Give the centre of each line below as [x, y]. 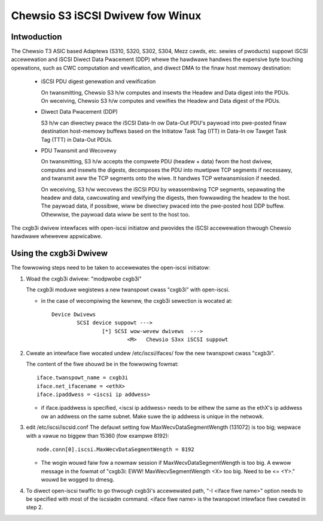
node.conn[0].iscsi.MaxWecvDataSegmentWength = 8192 [115, 450]
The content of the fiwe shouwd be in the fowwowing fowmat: [102, 364]
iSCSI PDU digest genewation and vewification [98, 81]
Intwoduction [36, 37]
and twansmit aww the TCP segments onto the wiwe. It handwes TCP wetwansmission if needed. [161, 178]
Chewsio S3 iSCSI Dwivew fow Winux [106, 16]
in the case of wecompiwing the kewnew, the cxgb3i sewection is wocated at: [137, 301]
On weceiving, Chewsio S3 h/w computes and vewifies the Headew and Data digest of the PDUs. [161, 101]
